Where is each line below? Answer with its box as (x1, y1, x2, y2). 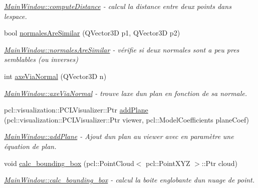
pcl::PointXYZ (146, 157, 190, 168)
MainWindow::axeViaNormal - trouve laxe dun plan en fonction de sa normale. (4, 87, 247, 98)
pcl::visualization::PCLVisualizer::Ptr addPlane (4, 104, 148, 115)
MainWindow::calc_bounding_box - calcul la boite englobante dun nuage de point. (4, 174, 255, 185)
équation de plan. (4, 140, 57, 151)
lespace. (4, 10, 27, 21)
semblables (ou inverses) (4, 54, 78, 64)
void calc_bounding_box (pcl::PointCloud (4, 157, 134, 168)
